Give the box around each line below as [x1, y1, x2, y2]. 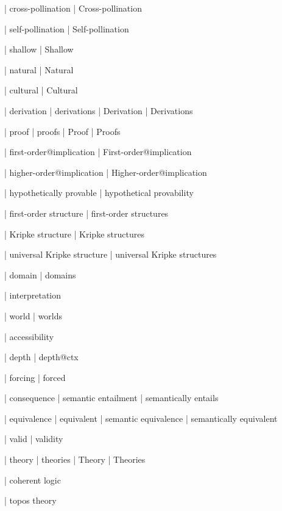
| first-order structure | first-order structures [4, 206, 169, 219]
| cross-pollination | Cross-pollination [4, 2, 142, 14]
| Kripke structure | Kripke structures [4, 227, 144, 240]
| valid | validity [4, 432, 63, 445]
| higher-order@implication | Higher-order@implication [4, 165, 207, 178]
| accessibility [4, 330, 54, 342]
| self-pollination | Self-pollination [4, 22, 129, 35]
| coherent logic [4, 473, 61, 486]
